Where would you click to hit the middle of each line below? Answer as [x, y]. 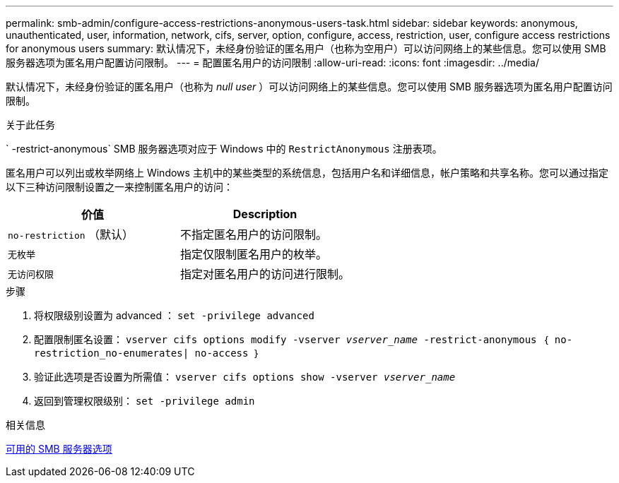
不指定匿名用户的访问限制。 [254, 234]
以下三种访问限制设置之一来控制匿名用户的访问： [119, 187]
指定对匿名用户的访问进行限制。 [265, 274]
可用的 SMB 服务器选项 [59, 449]
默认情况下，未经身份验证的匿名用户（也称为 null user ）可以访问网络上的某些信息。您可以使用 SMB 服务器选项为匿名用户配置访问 [309, 87]
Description [265, 214]
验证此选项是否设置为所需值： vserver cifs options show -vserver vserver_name [245, 377]
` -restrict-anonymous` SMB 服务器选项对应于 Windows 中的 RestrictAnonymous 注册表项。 [224, 149]
